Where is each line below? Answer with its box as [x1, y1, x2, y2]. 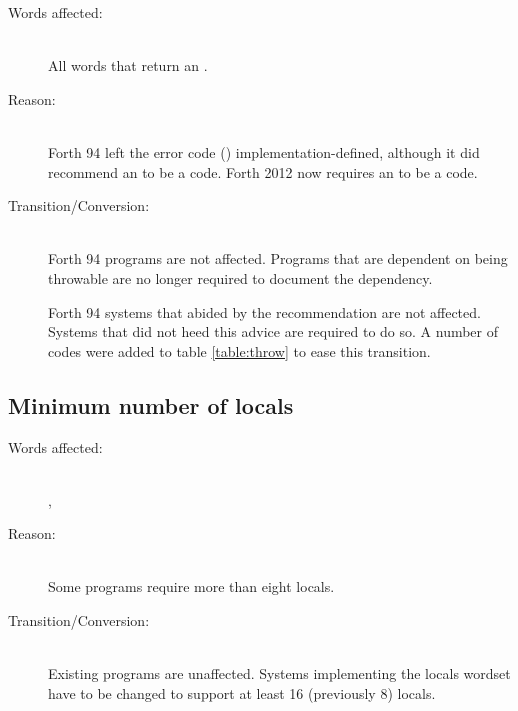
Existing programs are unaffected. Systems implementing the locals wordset [48, 663, 511, 684]
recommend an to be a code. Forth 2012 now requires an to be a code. [48, 161, 478, 182]
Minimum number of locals [8, 389, 294, 420]
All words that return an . [48, 55, 208, 76]
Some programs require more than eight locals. [48, 576, 335, 597]
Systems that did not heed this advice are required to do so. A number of [48, 321, 499, 342]
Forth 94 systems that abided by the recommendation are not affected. [48, 301, 481, 322]
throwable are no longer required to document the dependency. [48, 267, 433, 288]
